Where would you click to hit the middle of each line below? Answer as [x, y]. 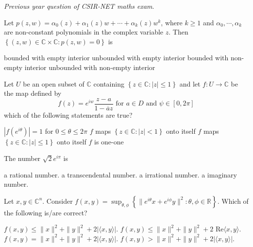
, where [172, 22]
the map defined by [33, 93]
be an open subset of [54, 83]
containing [109, 83]
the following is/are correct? [46, 212]
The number [22, 158]
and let [190, 83]
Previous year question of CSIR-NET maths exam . [79, 6]
